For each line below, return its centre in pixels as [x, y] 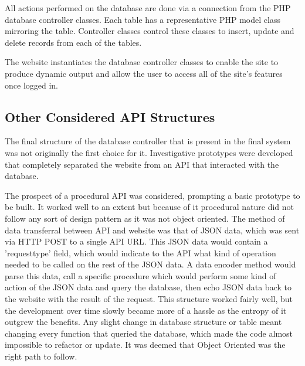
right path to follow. [41, 356]
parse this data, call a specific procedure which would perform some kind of [140, 275]
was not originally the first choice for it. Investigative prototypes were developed [149, 152]
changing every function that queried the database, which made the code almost [149, 333]
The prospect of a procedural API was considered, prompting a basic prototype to [152, 195]
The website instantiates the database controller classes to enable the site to [142, 62]
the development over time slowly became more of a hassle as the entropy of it [146, 310]
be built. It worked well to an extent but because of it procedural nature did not [149, 207]
